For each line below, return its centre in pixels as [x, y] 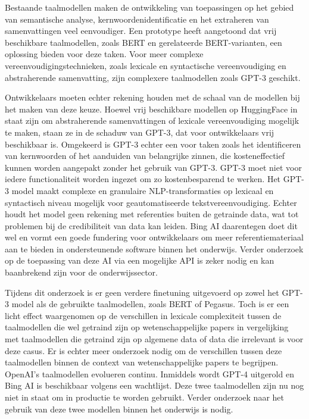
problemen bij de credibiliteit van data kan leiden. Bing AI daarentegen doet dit [151, 225]
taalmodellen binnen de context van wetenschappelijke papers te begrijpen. [142, 362]
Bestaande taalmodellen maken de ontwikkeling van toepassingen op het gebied [149, 7]
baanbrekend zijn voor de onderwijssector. [81, 272]
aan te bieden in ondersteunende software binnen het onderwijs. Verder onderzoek [154, 248]
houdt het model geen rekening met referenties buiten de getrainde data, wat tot [152, 214]
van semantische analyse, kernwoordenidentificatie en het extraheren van [137, 19]
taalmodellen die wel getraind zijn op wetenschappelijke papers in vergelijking [147, 327]
